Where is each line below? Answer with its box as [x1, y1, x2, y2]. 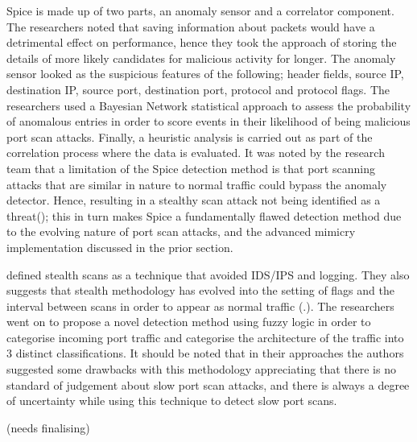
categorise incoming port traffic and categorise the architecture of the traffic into [6, 328, 404, 345]
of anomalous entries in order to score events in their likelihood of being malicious [6, 113, 411, 130]
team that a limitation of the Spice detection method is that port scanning [6, 159, 375, 176]
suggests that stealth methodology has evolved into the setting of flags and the [6, 282, 394, 299]
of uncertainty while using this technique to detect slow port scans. [6, 392, 337, 409]
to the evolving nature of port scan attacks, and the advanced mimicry [6, 223, 356, 240]
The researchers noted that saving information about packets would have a [6, 18, 375, 35]
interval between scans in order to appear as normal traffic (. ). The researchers [6, 297, 394, 314]
